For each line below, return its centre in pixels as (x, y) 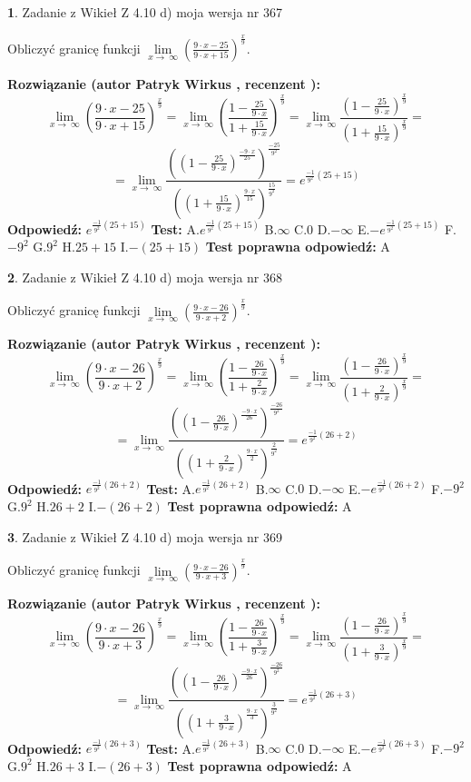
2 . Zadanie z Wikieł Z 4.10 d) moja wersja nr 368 (145, 277)
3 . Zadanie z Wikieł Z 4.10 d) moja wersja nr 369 (145, 536)
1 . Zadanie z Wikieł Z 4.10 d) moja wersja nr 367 (145, 12)
